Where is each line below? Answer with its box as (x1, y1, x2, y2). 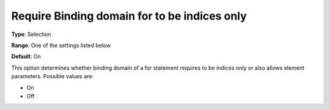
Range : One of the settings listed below (11, 42, 111, 49)
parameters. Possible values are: (11, 73, 94, 80)
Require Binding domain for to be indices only (11, 9, 247, 23)
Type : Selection (11, 31, 51, 38)
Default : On (11, 53, 41, 61)
